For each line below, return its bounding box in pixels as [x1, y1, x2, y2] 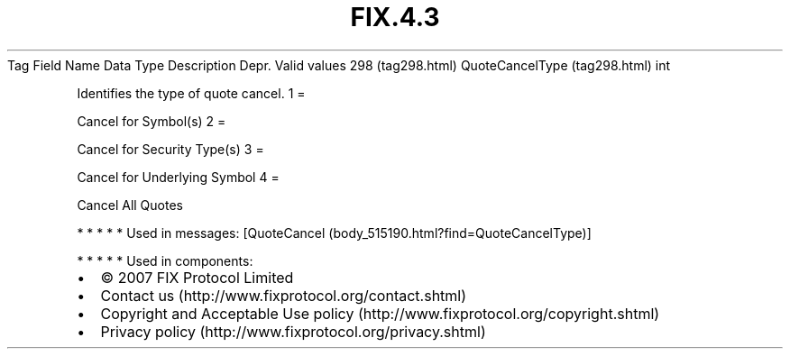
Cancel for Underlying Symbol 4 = [77, 169, 280, 185]
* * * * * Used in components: [77, 252, 253, 269]
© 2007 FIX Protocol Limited [100, 268, 294, 287]
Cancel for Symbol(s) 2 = [77, 113, 226, 129]
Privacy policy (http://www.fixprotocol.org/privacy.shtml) [100, 322, 486, 341]
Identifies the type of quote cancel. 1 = [77, 85, 306, 101]
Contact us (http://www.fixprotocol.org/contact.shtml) [100, 286, 467, 305]
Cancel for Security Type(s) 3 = [77, 141, 264, 157]
